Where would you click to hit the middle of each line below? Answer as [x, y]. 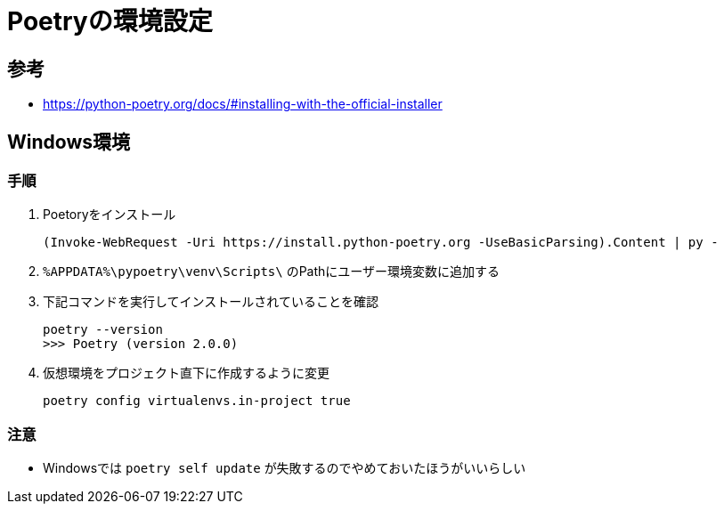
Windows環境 [69, 142]
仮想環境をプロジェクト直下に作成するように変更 [186, 373]
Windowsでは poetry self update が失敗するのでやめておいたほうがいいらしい [285, 468]
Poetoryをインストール [110, 215]
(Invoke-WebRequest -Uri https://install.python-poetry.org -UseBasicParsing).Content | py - [381, 243]
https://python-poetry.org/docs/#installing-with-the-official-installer [243, 104]
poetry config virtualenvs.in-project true [197, 401]
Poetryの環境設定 [110, 21]
